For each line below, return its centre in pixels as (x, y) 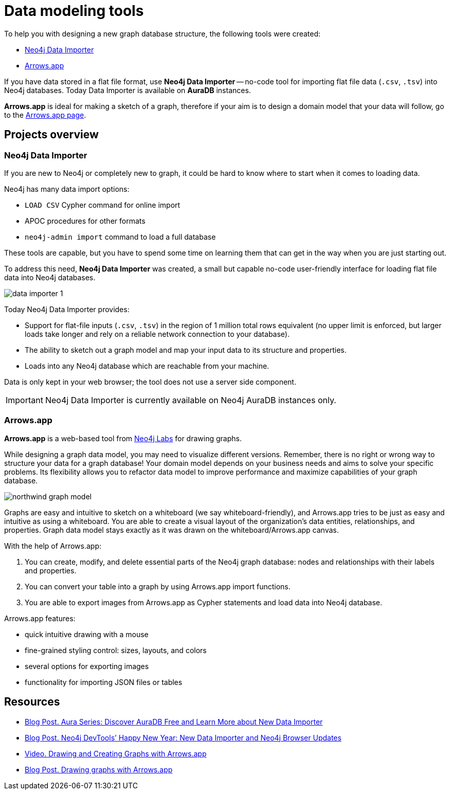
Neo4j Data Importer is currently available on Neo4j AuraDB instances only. (191, 400)
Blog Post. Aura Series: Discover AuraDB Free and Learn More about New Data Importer (174, 721)
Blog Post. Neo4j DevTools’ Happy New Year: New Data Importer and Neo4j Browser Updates (183, 737)
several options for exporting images (87, 666)
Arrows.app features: (40, 618)
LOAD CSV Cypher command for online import (103, 205)
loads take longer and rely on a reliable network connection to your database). (157, 334)
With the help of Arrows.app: (53, 546)
